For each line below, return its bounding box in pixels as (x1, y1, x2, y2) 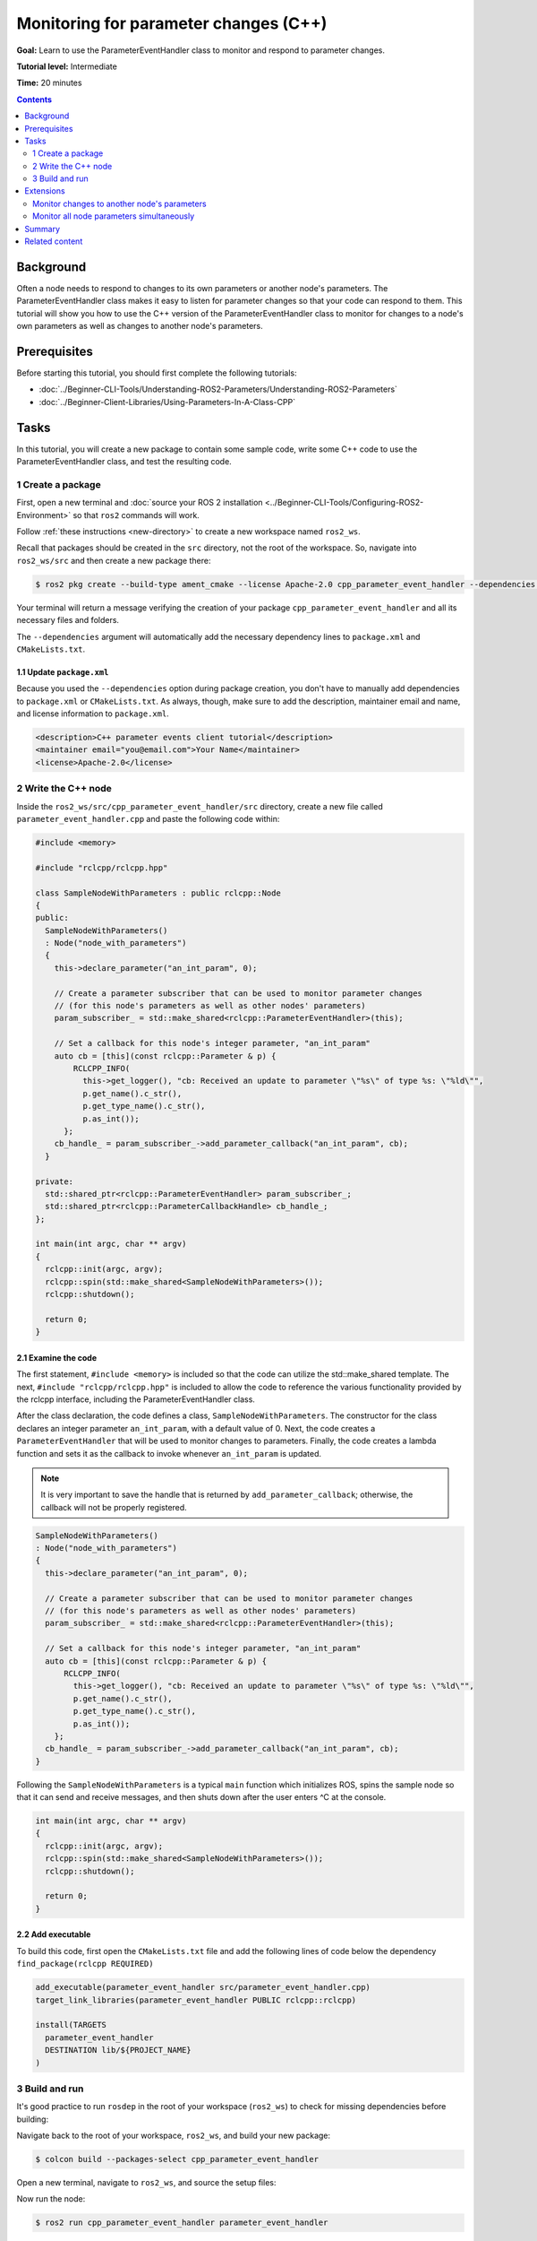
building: (16, 2114, 49, 2124)
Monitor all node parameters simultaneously (32, 211, 195, 221)
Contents (16, 94, 53, 105)
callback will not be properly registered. (40, 1501, 187, 1512)
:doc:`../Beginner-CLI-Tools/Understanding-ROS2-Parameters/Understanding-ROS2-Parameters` (38, 384, 398, 394)
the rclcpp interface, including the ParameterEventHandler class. (16, 1394, 255, 1405)
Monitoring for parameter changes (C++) (16, 13, 328, 33)
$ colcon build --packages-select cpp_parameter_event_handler (35, 2154, 320, 2165)
